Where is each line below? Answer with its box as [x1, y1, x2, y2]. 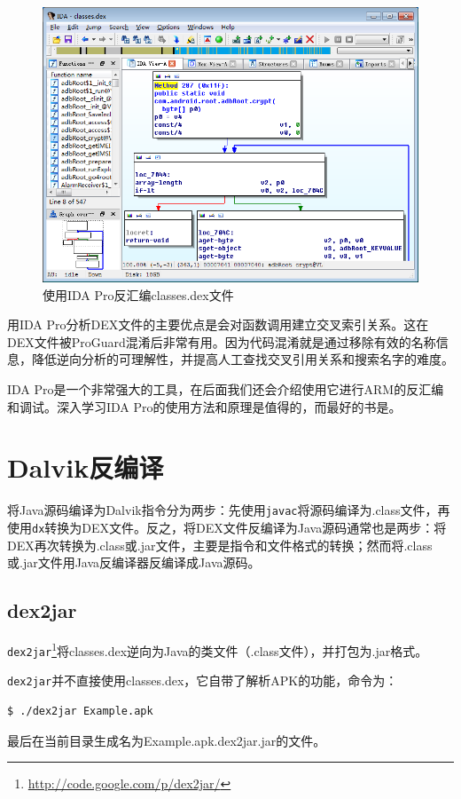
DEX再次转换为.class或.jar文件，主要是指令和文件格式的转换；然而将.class [7, 535, 433, 554]
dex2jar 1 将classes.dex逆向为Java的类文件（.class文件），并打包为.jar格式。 [7, 639, 428, 660]
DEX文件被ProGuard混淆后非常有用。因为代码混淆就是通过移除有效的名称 [7, 332, 436, 351]
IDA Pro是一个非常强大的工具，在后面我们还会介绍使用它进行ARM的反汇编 [7, 380, 444, 399]
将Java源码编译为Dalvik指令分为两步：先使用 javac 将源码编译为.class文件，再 [7, 501, 450, 519]
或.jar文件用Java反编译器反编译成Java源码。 [7, 553, 261, 572]
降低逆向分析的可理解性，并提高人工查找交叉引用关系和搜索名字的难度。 [31, 350, 454, 368]
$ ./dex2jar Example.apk [7, 705, 153, 718]
